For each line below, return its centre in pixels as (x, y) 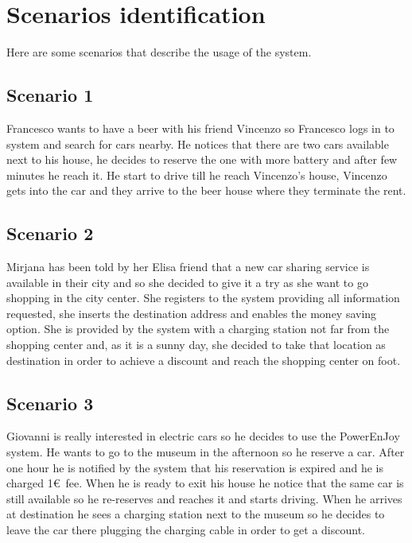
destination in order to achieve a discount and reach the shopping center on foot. (204, 360)
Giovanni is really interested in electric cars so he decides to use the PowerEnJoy (203, 436)
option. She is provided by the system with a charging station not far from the (198, 329)
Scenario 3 (50, 403)
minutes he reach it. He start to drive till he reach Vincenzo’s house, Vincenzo (197, 175)
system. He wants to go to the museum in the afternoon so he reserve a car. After (206, 452)
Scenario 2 (50, 233)
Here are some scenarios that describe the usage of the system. (159, 52)
